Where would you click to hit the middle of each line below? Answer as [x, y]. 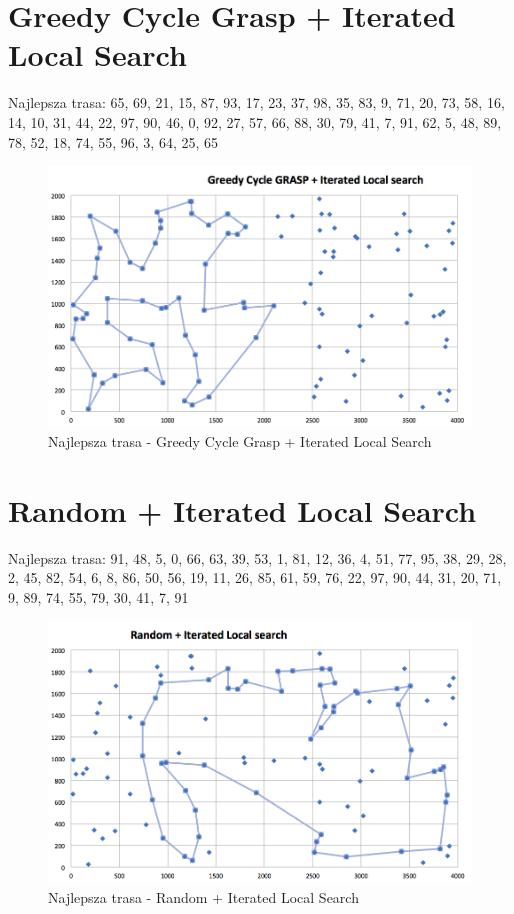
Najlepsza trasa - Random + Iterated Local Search [203, 896]
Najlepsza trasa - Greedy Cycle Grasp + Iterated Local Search [240, 440]
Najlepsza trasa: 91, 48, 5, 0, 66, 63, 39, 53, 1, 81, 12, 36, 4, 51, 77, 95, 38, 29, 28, [257, 557]
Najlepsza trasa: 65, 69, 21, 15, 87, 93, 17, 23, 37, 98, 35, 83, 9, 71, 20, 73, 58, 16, [256, 102]
